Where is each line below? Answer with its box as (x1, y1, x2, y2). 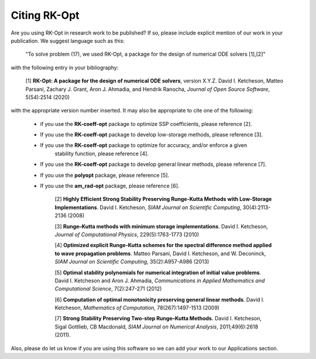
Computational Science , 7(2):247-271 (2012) (54, 285, 162, 292)
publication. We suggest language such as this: (11, 37, 125, 44)
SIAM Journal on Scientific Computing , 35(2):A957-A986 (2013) (54, 258, 209, 265)
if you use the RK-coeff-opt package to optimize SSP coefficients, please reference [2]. (40, 120, 252, 127)
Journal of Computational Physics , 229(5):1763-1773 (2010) (54, 231, 200, 238)
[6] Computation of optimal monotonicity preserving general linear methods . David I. (54, 296, 265, 303)
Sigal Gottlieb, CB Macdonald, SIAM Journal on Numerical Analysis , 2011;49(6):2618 (54, 323, 259, 330)
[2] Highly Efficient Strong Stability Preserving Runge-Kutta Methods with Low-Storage (54, 196, 272, 203)
